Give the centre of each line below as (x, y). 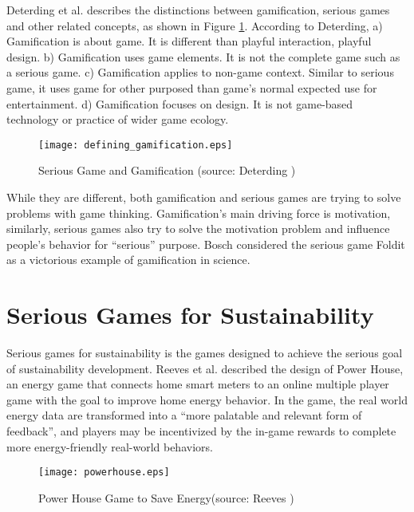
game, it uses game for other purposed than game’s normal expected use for (192, 87)
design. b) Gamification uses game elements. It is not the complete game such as (203, 56)
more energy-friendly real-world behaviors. (110, 446)
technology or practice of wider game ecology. (118, 119)
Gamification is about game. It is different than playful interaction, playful (189, 41)
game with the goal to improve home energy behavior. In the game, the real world (207, 399)
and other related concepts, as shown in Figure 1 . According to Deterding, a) (195, 25)
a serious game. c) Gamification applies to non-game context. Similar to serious (200, 72)
